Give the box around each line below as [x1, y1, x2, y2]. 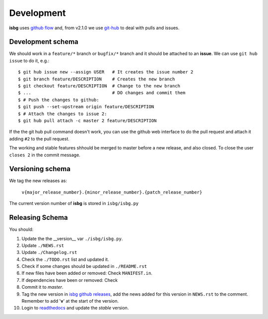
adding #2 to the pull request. [9, 135, 69, 141]
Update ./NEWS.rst [21, 242, 65, 248]
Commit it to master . [21, 284, 64, 290]
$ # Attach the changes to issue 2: [18, 111, 107, 117]
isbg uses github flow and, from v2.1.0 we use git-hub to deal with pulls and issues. [9, 25, 180, 31]
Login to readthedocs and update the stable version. [21, 305, 129, 311]
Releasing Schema [9, 213, 68, 222]
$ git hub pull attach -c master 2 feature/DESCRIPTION [18, 118, 157, 124]
